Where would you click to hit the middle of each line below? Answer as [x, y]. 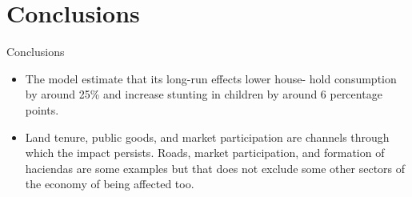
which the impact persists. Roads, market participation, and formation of [205, 153]
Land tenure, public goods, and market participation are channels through [207, 137]
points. [42, 109]
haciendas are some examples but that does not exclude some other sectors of [215, 168]
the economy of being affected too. [110, 184]
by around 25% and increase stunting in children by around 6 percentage [204, 94]
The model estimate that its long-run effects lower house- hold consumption [211, 78]
